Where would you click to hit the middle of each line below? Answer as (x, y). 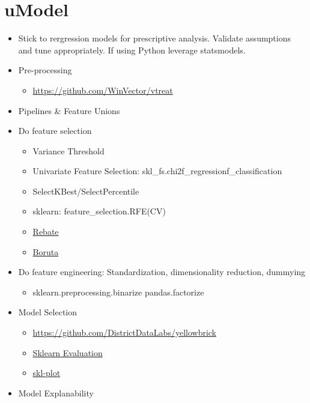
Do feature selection (55, 131)
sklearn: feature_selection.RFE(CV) (99, 211)
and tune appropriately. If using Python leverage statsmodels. (132, 50)
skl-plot (47, 373)
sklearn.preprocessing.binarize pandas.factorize (118, 292)
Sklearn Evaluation (68, 352)
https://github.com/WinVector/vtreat (103, 90)
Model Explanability (56, 392)
